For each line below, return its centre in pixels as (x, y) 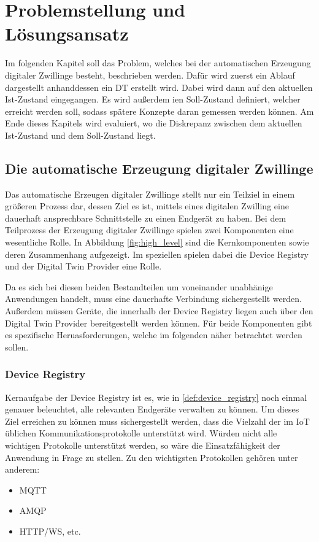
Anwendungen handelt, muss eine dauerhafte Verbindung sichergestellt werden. (153, 299)
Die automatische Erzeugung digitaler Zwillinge (159, 168)
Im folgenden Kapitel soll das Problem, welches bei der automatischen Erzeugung (158, 63)
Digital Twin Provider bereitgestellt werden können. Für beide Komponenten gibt (159, 323)
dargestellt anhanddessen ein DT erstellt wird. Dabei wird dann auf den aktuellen (159, 87)
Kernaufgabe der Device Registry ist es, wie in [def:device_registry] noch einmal (156, 397)
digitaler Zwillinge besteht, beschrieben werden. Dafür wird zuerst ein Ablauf (150, 75)
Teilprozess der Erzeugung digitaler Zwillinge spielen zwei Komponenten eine (149, 230)
